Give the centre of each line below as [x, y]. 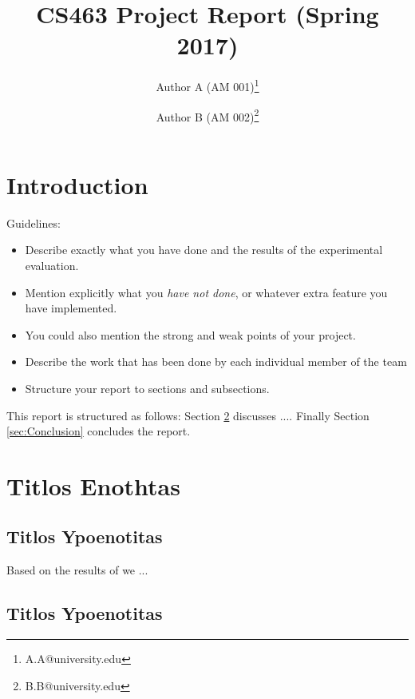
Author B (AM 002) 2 [207, 115]
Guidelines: [34, 222]
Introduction [77, 184]
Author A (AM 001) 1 [207, 85]
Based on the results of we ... [77, 570]
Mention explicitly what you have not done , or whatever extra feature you [206, 292]
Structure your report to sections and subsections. [147, 388]
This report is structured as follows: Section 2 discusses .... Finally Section [188, 415]
